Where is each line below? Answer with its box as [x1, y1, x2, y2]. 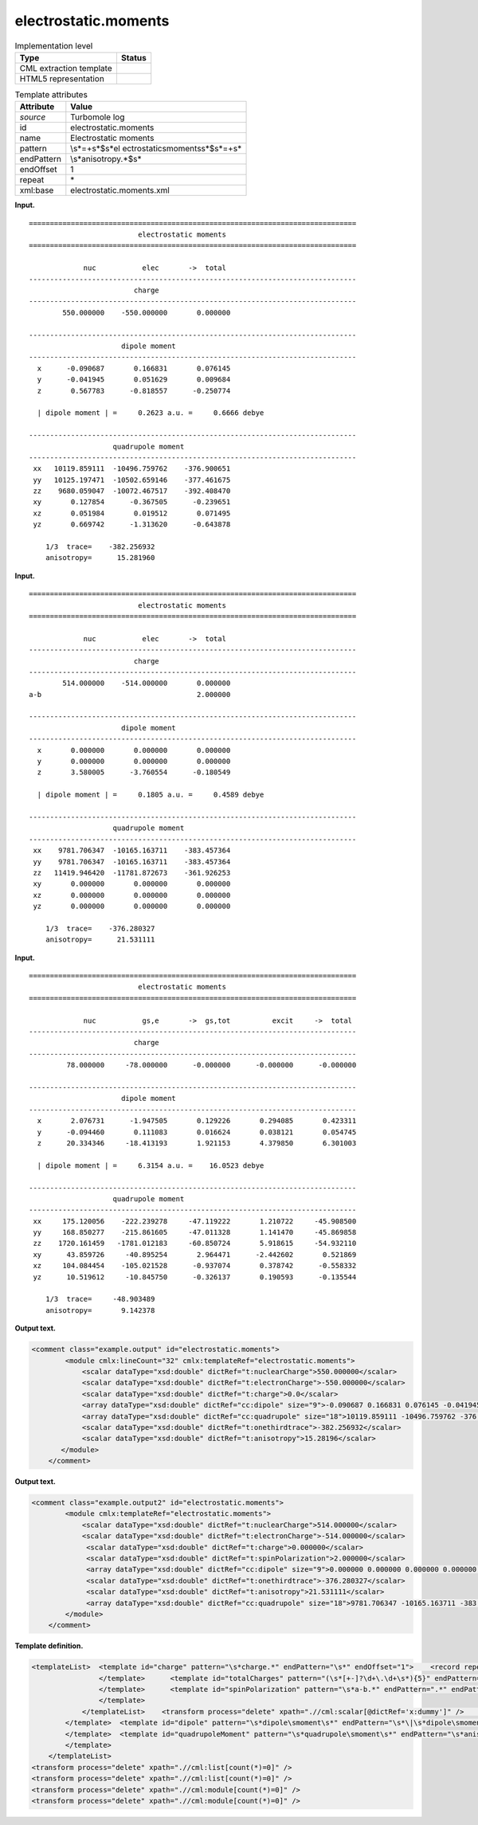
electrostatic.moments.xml [70, 185, 170, 196]
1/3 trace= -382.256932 [45, 542, 155, 551]
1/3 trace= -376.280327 [45, 924, 155, 933]
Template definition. [14, 1641, 84, 1651]
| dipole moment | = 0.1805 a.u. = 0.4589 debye [37, 790, 264, 800]
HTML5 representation [19, 72, 105, 84]
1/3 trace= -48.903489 [45, 1294, 155, 1304]
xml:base [19, 185, 54, 196]
